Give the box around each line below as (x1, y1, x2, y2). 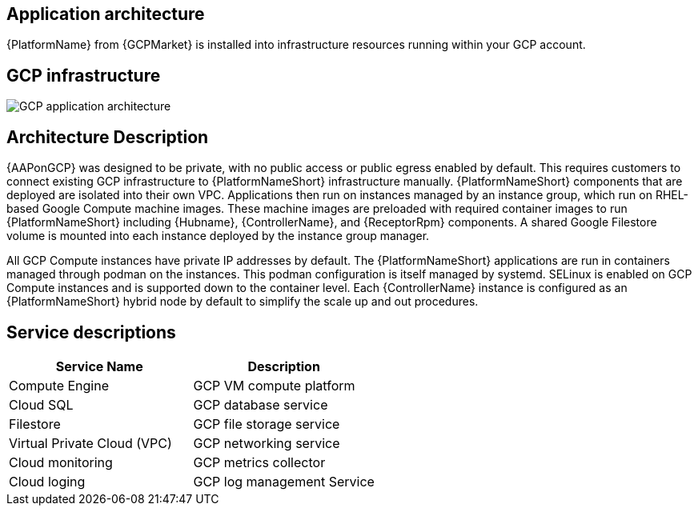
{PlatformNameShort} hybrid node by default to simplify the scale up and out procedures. (6, 294, 479, 309)
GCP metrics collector (193, 454, 326, 470)
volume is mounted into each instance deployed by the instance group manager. (6, 229, 430, 243)
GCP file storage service (193, 415, 340, 432)
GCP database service (193, 396, 328, 413)
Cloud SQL (9, 396, 74, 413)
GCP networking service (193, 434, 340, 451)
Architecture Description (6, 126, 209, 147)
